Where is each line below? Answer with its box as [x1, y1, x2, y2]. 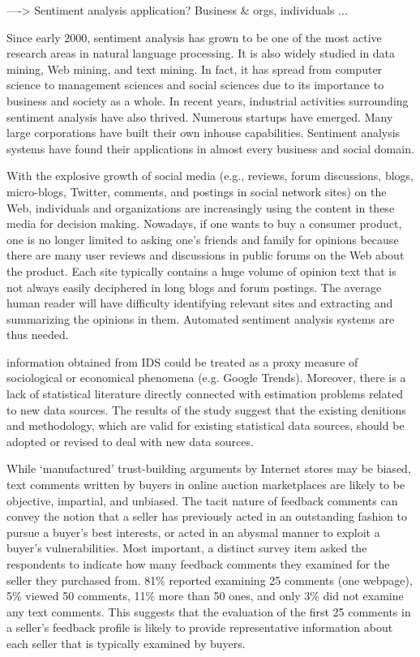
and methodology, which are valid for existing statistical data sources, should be [6, 417, 405, 434]
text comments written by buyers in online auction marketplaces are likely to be [6, 476, 405, 493]
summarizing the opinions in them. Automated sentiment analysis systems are [6, 310, 395, 327]
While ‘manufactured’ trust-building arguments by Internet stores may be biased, [6, 460, 411, 477]
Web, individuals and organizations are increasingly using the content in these [6, 199, 395, 216]
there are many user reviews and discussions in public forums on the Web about [6, 247, 405, 264]
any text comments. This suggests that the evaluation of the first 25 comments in [6, 603, 411, 620]
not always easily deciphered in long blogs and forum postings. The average [6, 278, 382, 295]
